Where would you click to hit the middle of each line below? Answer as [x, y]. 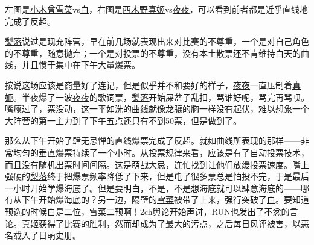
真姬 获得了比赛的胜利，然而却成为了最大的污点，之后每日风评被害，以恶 [165, 223]
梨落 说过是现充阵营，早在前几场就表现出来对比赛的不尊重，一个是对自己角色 [157, 41]
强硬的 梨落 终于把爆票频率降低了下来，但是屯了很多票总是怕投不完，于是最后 [157, 176]
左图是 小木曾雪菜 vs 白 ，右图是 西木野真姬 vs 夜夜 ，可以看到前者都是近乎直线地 [156, 9]
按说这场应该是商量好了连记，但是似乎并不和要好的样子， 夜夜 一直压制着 [149, 85]
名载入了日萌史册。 [43, 235]
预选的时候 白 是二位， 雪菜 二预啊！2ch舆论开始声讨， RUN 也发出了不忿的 [147, 211]
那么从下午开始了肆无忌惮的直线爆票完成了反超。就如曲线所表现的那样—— [153, 141]
